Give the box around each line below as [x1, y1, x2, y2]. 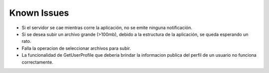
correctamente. [21, 59, 53, 65]
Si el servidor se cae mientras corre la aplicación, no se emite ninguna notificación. [21, 25, 193, 31]
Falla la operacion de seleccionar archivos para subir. [21, 45, 132, 51]
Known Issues [9, 7, 69, 18]
